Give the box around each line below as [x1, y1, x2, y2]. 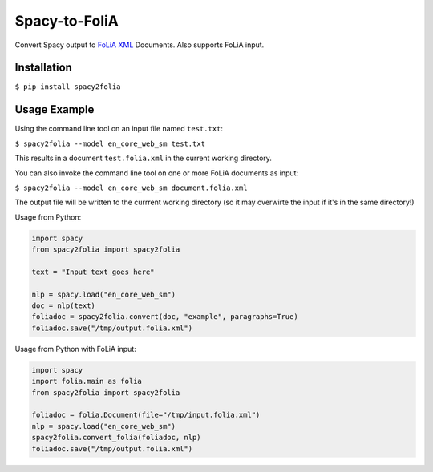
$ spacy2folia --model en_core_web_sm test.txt [14, 139, 206, 148]
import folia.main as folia [31, 377, 142, 386]
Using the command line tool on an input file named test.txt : [14, 124, 224, 134]
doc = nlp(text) [31, 301, 96, 310]
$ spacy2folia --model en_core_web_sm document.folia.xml [14, 183, 248, 192]
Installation [14, 61, 72, 75]
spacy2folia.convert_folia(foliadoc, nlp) [31, 433, 201, 442]
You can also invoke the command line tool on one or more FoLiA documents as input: [14, 168, 299, 178]
